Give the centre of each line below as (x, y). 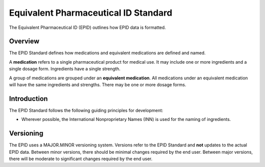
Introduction (28, 99)
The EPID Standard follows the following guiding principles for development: (86, 110)
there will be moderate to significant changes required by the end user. (81, 159)
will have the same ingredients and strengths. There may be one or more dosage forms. (98, 85)
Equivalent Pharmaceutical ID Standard (91, 13)
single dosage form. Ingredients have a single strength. (65, 69)
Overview (24, 41)
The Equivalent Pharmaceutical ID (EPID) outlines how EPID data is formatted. (88, 27)
